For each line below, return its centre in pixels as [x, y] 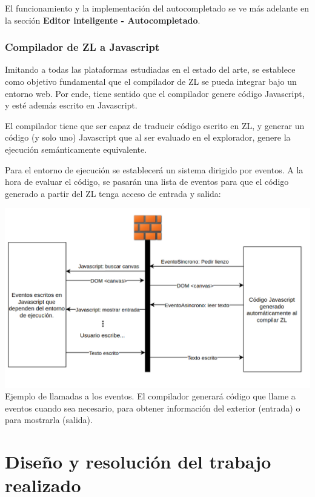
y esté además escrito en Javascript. [71, 105]
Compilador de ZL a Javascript [82, 47]
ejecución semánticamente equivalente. [76, 149]
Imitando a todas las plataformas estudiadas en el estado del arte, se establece [150, 69]
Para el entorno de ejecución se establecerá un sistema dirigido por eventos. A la [154, 169]
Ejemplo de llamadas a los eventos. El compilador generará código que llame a [150, 396]
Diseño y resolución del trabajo [138, 462]
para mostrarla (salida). [49, 420]
